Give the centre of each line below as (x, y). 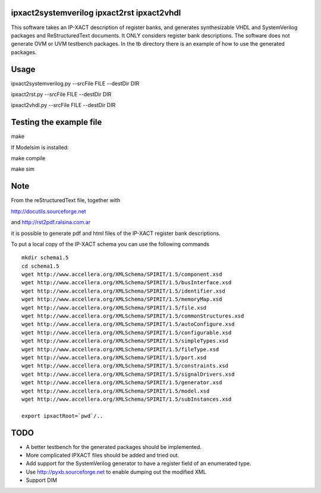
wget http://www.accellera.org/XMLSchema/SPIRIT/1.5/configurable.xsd (127, 332)
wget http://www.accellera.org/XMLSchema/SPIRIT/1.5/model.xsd (116, 391)
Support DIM (42, 480)
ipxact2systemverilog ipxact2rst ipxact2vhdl (96, 13)
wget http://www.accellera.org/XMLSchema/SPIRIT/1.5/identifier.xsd (123, 291)
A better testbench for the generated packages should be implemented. (114, 447)
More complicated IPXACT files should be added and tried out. (103, 456)
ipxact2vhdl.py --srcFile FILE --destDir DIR (63, 105)
